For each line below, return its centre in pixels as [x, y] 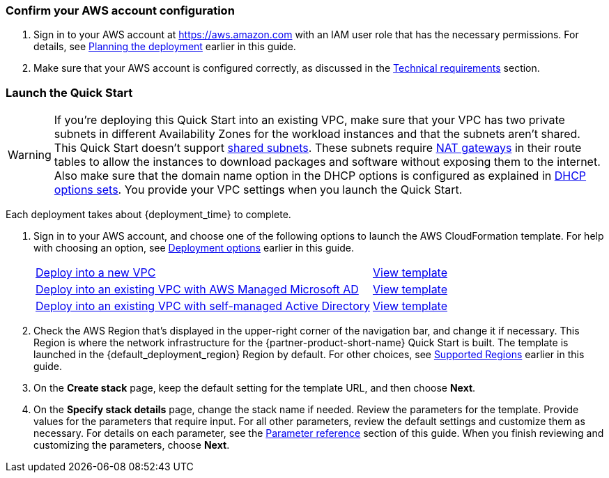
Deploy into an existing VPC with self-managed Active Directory [203, 306]
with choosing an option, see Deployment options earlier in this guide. [194, 248]
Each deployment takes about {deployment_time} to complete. [148, 215]
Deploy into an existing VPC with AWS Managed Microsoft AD [197, 290]
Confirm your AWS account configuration [120, 10]
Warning [30, 155]
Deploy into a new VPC [96, 273]
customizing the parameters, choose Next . [132, 445]
